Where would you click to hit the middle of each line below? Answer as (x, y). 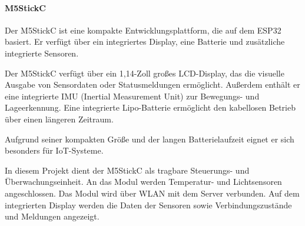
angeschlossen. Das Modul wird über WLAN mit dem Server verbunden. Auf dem (152, 193)
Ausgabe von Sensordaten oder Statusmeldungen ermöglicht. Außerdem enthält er (152, 84)
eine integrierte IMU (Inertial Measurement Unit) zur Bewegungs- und (132, 96)
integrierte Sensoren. (42, 53)
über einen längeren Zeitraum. (59, 119)
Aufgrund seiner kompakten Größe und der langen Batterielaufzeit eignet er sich (150, 139)
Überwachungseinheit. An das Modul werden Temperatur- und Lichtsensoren (143, 182)
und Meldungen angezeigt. (52, 216)
